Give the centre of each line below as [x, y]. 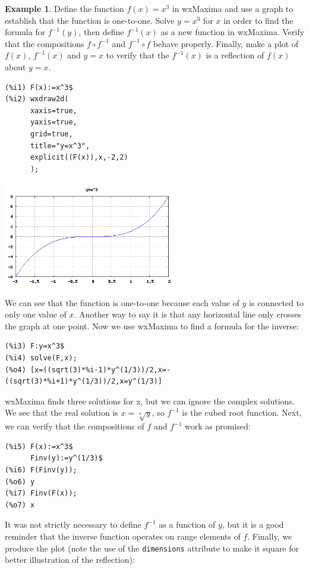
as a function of [187, 524]
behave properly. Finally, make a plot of [226, 43]
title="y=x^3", [60, 146]
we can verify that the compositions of [75, 426]
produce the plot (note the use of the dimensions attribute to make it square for [152, 548]
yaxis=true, [53, 122]
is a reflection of [235, 55]
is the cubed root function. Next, [242, 412]
